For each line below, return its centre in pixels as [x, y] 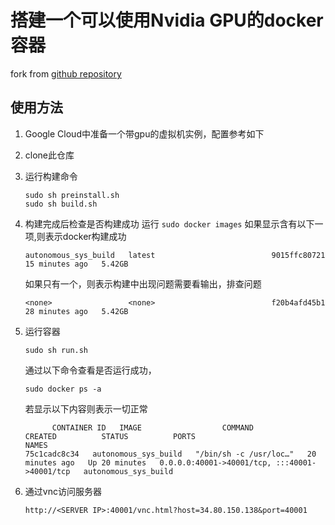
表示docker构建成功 [85, 236]
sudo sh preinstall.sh [72, 195]
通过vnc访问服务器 [63, 491]
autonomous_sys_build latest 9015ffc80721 [175, 255]
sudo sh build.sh [61, 204]
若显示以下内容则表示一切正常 [86, 408]
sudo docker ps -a [63, 389]
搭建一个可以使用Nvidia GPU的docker [167, 20]
